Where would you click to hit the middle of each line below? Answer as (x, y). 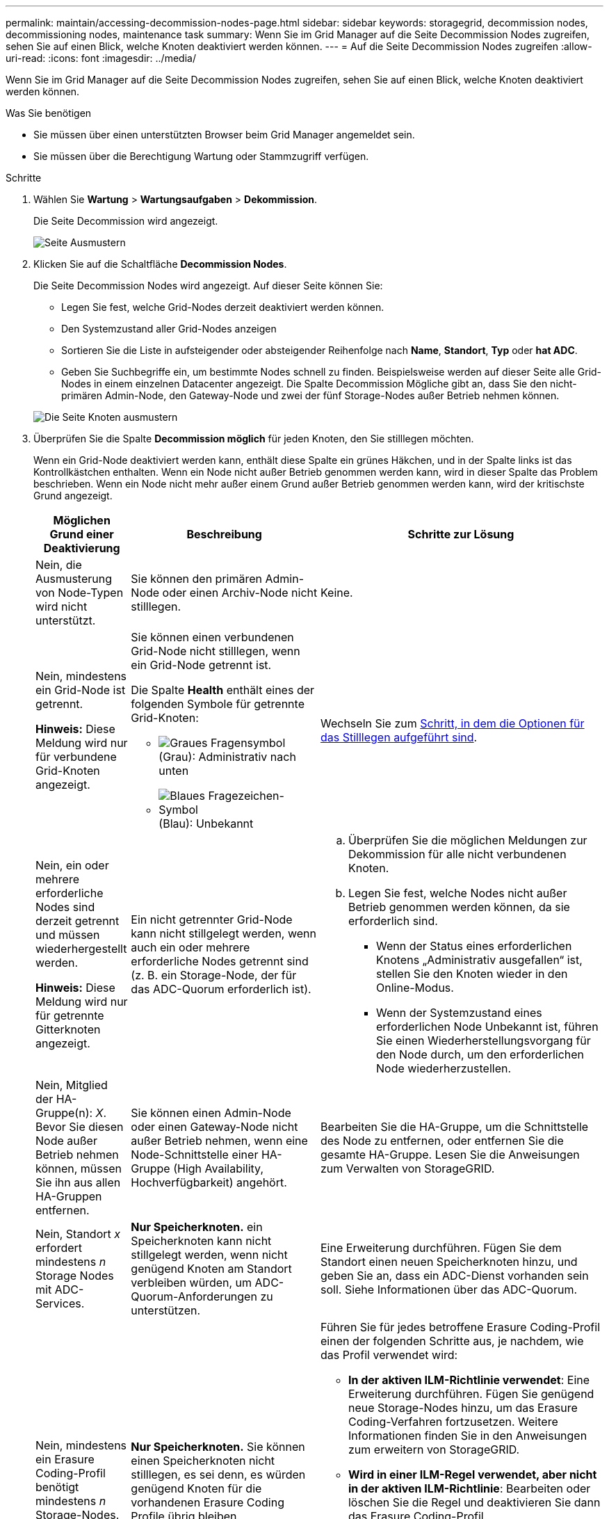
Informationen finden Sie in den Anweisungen (468, 1436)
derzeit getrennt (78, 921)
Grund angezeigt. (73, 496)
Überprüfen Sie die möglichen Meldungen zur (468, 840)
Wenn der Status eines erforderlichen (474, 946)
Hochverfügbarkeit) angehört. (209, 1182)
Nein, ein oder (72, 865)
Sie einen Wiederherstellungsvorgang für (483, 1040)
